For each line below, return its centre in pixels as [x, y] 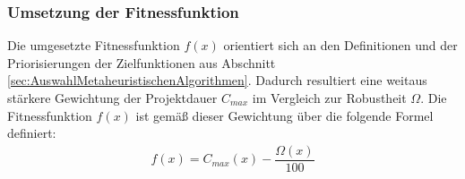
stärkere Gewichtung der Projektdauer [112, 98]
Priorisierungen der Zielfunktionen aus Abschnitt [142, 62]
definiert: [32, 133]
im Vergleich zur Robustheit [329, 98]
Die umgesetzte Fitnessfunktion [94, 45]
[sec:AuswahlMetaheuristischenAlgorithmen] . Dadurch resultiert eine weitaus [217, 80]
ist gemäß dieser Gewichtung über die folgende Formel [284, 115]
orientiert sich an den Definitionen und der [340, 45]
